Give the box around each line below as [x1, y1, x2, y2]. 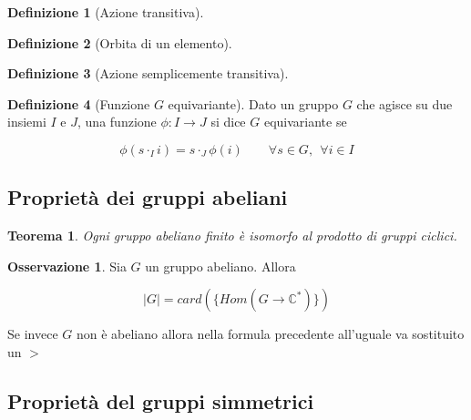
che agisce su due [356, 94, 453, 113]
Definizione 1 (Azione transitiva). [7, 3, 204, 21]
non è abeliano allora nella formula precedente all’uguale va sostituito [76, 324, 465, 343]
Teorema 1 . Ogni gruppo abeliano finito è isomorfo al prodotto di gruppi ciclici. [7, 226, 457, 245]
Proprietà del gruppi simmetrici [7, 386, 314, 415]
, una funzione [77, 112, 157, 131]
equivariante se [263, 112, 347, 131]
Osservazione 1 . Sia [7, 256, 127, 275]
